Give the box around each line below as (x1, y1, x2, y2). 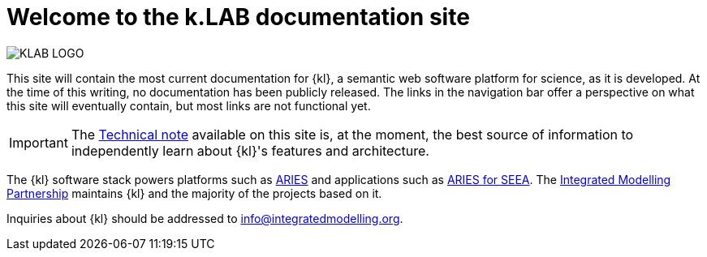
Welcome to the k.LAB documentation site (6, 3, 470, 31)
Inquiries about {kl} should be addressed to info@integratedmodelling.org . (6, 211, 403, 225)
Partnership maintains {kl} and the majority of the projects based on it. (6, 186, 382, 200)
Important (9, 134, 68, 151)
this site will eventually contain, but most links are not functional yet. (6, 98, 371, 113)
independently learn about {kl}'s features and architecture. (71, 142, 429, 159)
